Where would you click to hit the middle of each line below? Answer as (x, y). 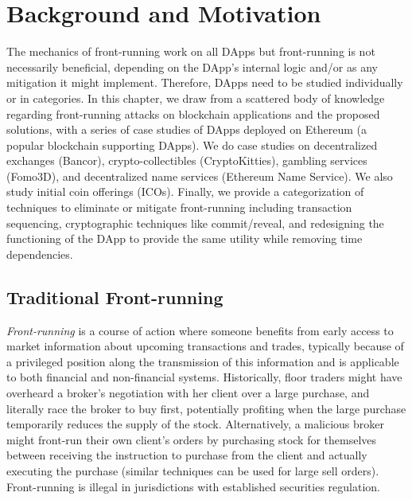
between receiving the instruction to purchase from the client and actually (187, 455)
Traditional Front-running (115, 297)
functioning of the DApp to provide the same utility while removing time (185, 238)
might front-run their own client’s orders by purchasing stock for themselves (192, 439)
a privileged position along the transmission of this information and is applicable (203, 361)
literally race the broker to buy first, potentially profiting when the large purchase (206, 408)
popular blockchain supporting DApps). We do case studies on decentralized (192, 145)
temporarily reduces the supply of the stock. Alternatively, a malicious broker (196, 424)
